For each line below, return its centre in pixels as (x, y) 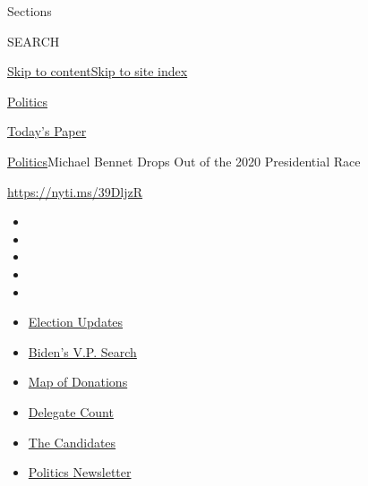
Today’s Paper (47, 131)
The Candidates (72, 442)
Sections (30, 11)
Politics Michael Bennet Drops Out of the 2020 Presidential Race (184, 161)
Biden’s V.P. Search (82, 351)
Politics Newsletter (80, 472)
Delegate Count (71, 411)
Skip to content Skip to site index (98, 71)
